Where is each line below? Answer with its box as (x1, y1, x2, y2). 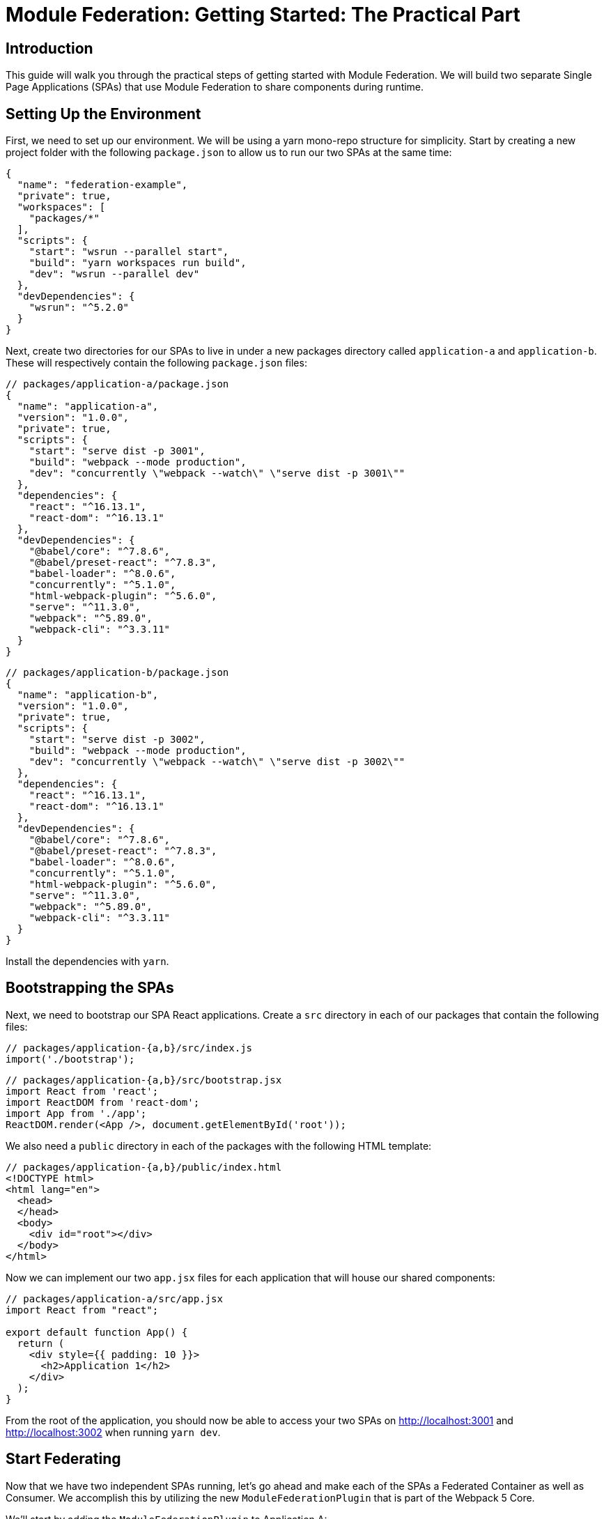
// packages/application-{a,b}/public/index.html (6, 1161, 282, 1173)
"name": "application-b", (17, 689, 159, 701)
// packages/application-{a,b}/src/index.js (6, 1042, 253, 1054)
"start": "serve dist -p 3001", (29, 445, 206, 457)
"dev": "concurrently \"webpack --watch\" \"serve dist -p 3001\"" (29, 468, 405, 479)
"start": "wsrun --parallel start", (29, 246, 229, 258)
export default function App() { (6, 1326, 188, 1338)
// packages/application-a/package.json (6, 378, 229, 390)
